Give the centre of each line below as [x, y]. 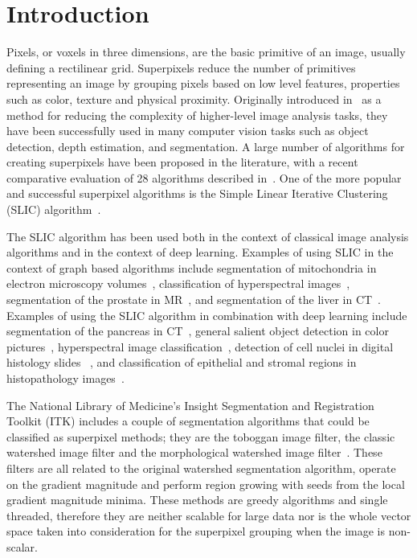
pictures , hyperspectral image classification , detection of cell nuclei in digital [200, 346]
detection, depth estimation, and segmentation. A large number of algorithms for [206, 146]
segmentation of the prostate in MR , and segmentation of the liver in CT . [194, 300]
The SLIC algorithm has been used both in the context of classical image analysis [208, 236]
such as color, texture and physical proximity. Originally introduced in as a [194, 98]
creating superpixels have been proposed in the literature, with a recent [182, 162]
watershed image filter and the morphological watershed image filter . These [194, 452]
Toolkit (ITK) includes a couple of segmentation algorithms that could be [188, 421]
